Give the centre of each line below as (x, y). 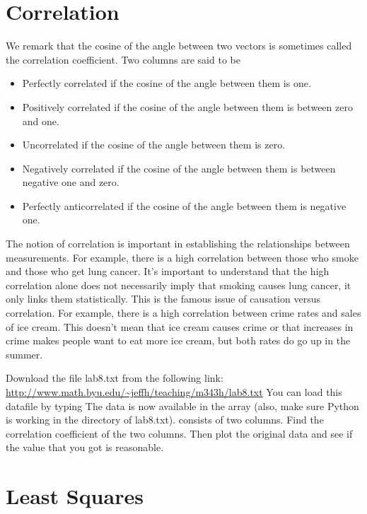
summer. (24, 354)
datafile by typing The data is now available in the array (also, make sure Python (182, 405)
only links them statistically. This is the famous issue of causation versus (163, 299)
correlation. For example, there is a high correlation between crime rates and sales (183, 313)
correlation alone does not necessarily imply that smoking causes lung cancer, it (179, 285)
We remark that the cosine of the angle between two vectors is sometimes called (179, 46)
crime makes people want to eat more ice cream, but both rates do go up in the (178, 340)
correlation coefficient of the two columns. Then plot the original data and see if (179, 433)
